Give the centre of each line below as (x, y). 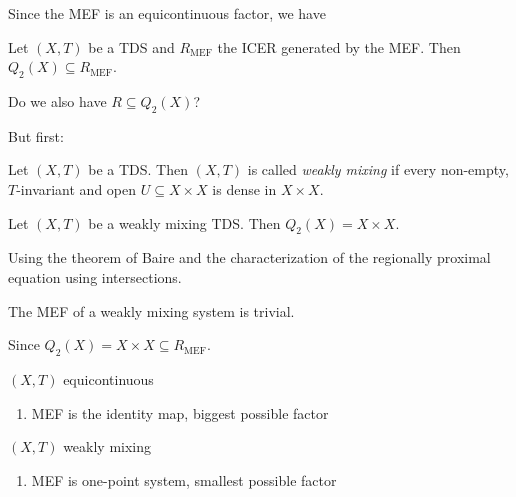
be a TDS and (131, 46)
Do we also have (57, 100)
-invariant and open (76, 188)
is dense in (244, 188)
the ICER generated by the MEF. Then (339, 46)
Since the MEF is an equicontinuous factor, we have (167, 13)
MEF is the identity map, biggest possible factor (180, 412)
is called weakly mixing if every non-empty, (378, 169)
